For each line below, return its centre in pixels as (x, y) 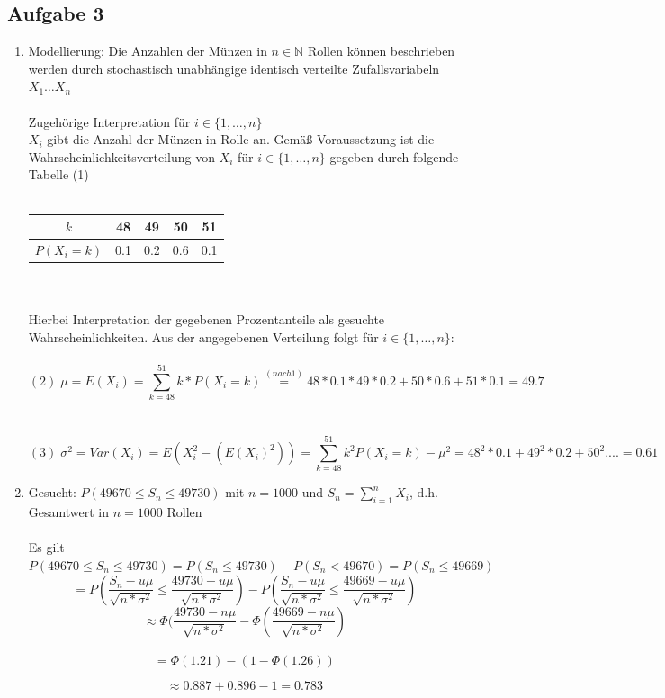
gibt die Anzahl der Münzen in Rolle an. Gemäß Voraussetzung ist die (241, 139)
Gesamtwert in (69, 512)
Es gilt (46, 547)
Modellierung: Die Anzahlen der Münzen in (148, 51)
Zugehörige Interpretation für (109, 121)
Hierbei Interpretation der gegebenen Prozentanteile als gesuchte (207, 319)
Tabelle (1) (58, 174)
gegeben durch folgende (394, 156)
